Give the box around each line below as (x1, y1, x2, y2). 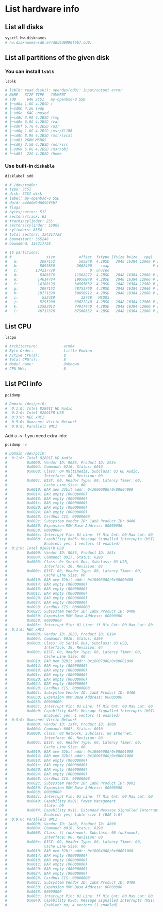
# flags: (5, 205, 23, 210)
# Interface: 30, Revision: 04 (5, 645, 103, 650)
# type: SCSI (5, 187, 32, 192)
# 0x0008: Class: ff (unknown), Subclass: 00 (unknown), (5, 830, 140, 835)
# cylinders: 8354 (5, 227, 42, 233)
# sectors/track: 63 (5, 214, 47, 219)
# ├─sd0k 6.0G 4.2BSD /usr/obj (5, 147, 68, 152)
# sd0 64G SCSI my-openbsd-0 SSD (5, 97, 86, 102)
